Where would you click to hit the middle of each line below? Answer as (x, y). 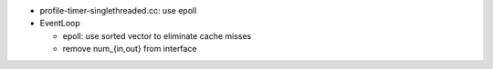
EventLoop (60, 24)
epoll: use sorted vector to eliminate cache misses (157, 35)
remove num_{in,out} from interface (130, 49)
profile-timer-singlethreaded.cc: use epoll (118, 10)
